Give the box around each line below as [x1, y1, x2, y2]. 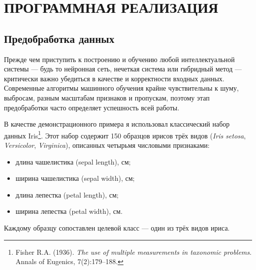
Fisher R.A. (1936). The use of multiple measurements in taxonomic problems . [15, 246, 252, 257]
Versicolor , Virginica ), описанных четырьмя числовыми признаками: [4, 139, 210, 150]
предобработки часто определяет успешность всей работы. [4, 102, 180, 112]
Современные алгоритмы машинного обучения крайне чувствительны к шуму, [4, 83, 239, 93]
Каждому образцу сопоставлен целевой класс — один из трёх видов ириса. [4, 222, 230, 233]
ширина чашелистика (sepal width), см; [15, 173, 135, 183]
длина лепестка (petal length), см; [15, 189, 119, 200]
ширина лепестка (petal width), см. [15, 206, 123, 216]
